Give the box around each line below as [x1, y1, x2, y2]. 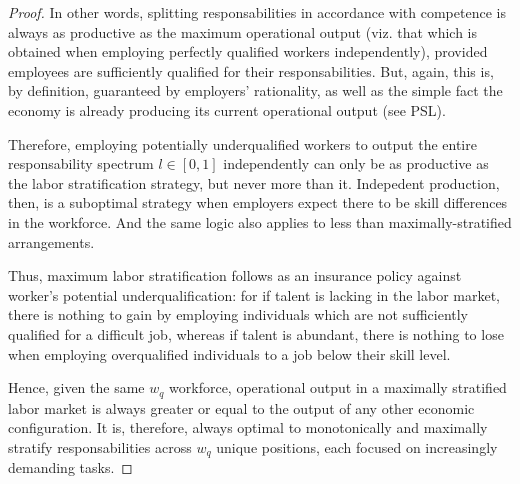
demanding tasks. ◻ [8, 457, 133, 478]
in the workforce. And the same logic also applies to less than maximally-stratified [8, 211, 512, 232]
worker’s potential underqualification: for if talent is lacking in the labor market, [8, 284, 500, 305]
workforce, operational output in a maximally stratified [169, 377, 507, 398]
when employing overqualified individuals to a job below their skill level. [8, 343, 451, 364]
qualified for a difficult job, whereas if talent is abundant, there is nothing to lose [8, 323, 504, 344]
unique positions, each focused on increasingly [216, 436, 498, 457]
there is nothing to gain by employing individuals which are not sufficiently [8, 304, 469, 325]
